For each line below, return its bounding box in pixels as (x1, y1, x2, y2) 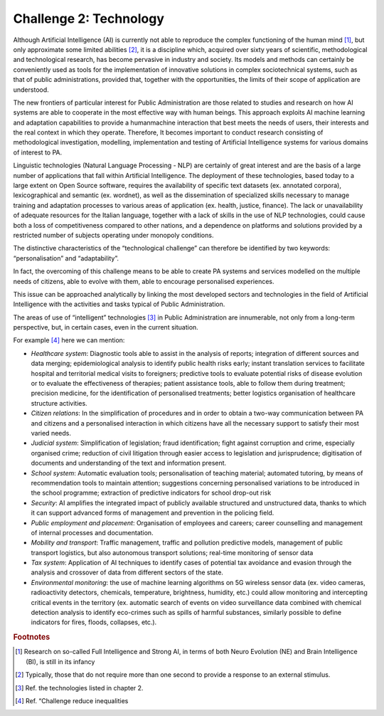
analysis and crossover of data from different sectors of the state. (31, 568, 224, 577)
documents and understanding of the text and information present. (31, 459, 227, 468)
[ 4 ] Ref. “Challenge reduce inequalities (15, 697, 129, 705)
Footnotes (13, 632, 50, 642)
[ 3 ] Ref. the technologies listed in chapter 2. (15, 683, 144, 692)
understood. (13, 85, 49, 94)
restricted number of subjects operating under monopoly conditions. (13, 231, 214, 239)
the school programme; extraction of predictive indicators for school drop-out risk (31, 488, 272, 497)
